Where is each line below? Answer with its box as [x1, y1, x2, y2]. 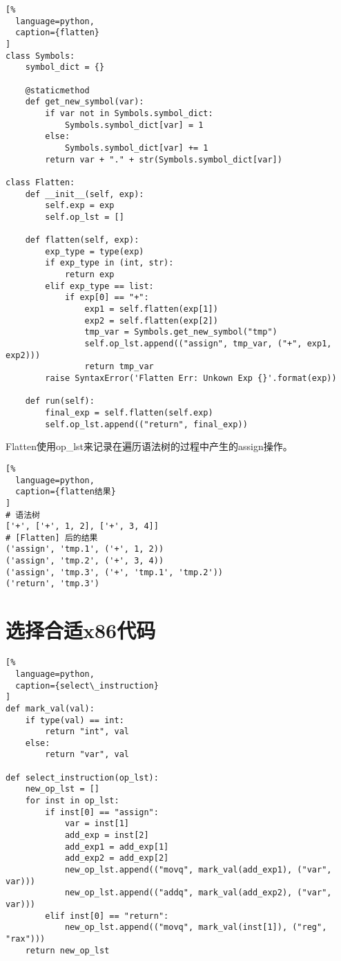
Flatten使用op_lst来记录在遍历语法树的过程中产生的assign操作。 [6, 439, 293, 454]
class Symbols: [6, 50, 75, 61]
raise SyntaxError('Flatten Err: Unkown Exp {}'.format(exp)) [45, 373, 337, 383]
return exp [64, 270, 115, 280]
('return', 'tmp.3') [6, 579, 100, 589]
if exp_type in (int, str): [45, 258, 174, 268]
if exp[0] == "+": [64, 292, 149, 303]
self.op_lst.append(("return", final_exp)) [45, 419, 248, 429]
